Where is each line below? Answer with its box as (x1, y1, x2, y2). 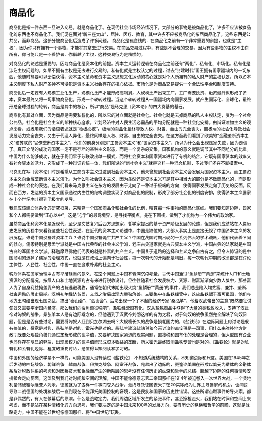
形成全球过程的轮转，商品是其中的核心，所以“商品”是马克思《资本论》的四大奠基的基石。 (9, 103, 187, 109)
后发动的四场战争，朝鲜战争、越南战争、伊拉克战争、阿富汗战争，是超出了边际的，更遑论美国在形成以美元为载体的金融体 (9, 361, 251, 367)
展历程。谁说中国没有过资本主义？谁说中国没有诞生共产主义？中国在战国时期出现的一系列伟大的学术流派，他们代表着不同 (9, 234, 251, 240)
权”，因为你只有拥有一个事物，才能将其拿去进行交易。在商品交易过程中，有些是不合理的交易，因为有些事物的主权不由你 (9, 44, 249, 51)
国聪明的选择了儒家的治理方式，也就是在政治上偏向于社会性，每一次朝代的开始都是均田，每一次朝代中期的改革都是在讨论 (9, 255, 251, 261)
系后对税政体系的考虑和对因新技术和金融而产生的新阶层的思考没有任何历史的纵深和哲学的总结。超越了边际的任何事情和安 (9, 368, 251, 374)
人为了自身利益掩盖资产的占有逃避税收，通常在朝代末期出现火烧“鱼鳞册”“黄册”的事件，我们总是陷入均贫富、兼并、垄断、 (9, 284, 250, 290)
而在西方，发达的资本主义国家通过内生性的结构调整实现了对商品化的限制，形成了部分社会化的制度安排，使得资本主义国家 (9, 189, 251, 195)
